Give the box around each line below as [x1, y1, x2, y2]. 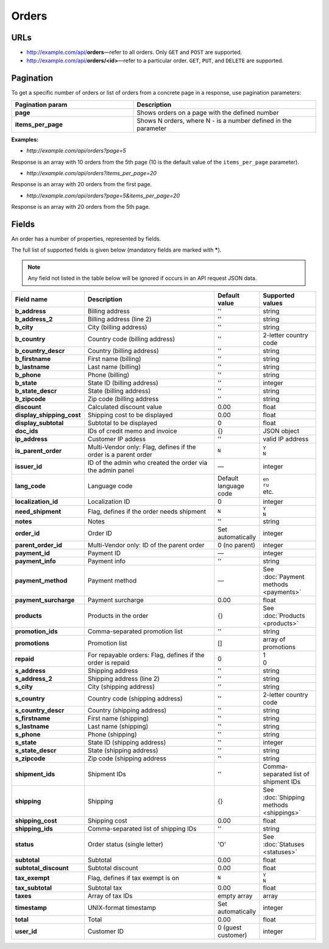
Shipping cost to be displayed [87, 410, 173, 419]
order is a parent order [87, 450, 152, 459]
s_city [15, 682, 33, 691]
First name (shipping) [87, 714, 149, 722]
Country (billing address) [87, 346, 159, 355]
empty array [217, 892, 253, 900]
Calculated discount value [87, 402, 163, 411]
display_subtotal [15, 418, 64, 427]
